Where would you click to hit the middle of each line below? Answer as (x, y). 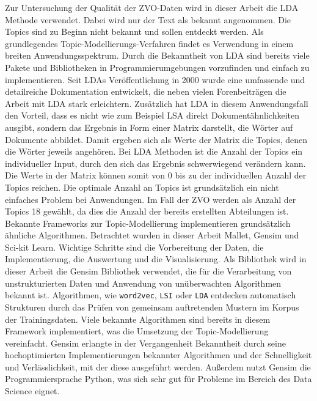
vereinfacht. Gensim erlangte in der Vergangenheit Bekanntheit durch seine (145, 343)
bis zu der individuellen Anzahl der (241, 175)
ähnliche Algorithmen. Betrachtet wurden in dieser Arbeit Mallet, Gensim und (152, 235)
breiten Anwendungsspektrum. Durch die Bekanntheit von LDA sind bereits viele (157, 55)
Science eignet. (32, 391)
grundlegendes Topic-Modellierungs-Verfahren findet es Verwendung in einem (149, 43)
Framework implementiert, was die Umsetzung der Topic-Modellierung (137, 331)
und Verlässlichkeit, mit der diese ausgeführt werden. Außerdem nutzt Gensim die (158, 366)
